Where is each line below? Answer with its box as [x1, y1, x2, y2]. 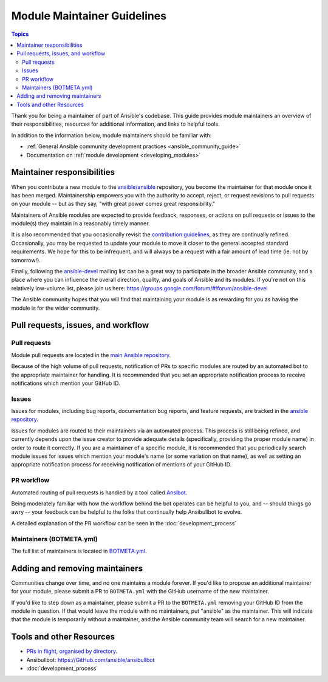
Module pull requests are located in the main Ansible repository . [11, 351, 171, 358]
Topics [11, 30, 29, 38]
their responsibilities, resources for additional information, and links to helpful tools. [11, 120, 220, 128]
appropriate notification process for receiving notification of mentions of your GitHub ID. [11, 461, 232, 468]
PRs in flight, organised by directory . [26, 647, 118, 655]
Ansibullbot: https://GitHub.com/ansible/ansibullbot [26, 656, 155, 663]
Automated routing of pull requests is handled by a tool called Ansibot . [11, 489, 188, 496]
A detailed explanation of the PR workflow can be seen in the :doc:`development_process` [11, 519, 237, 527]
